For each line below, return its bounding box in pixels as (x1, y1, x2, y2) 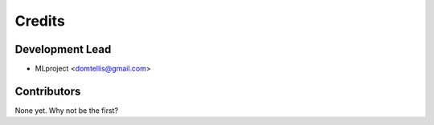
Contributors (14, 84, 81, 98)
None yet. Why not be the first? (14, 105, 119, 115)
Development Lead (14, 42, 112, 56)
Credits (14, 12, 66, 30)
